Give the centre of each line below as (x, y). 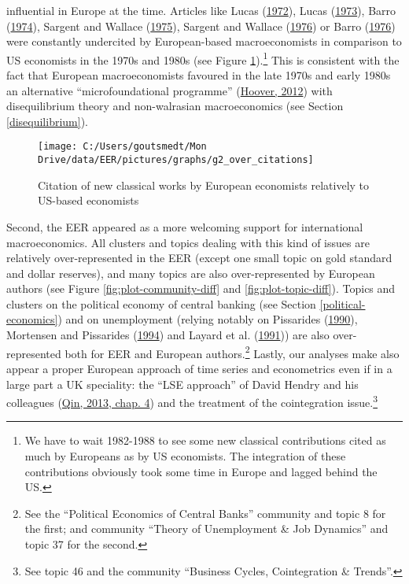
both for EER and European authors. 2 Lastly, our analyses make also (232, 352)
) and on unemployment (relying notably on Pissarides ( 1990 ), (208, 319)
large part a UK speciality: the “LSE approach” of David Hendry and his (182, 384)
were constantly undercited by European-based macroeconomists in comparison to (204, 41)
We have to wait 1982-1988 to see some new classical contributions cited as (205, 440)
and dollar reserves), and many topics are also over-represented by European (191, 273)
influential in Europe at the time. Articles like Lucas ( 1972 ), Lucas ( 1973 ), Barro (201, 10)
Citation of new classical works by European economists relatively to (204, 185)
